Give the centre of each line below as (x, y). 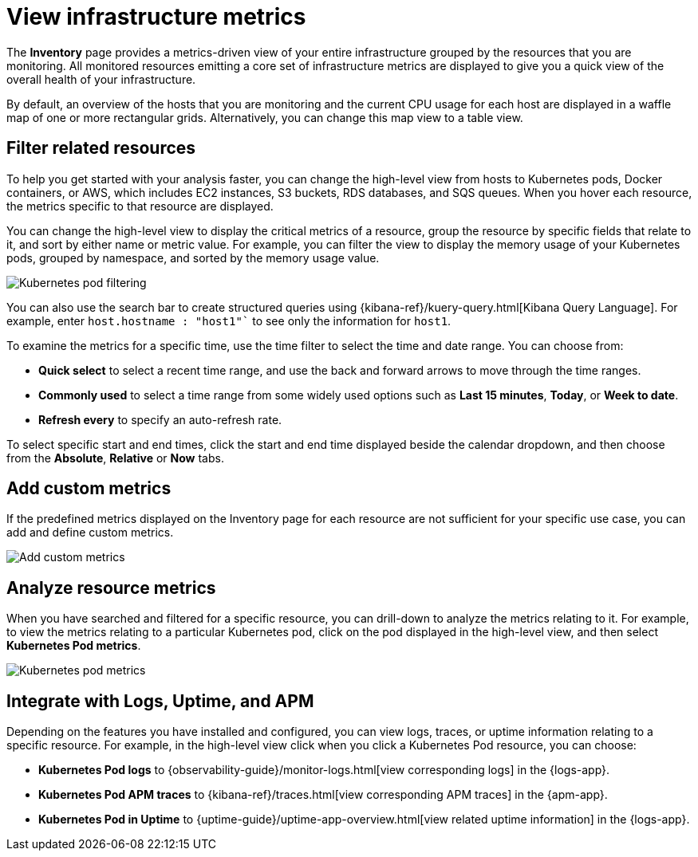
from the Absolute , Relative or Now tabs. (115, 458)
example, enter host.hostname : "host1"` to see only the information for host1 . (229, 320)
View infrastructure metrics (156, 17)
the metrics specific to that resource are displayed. (140, 206)
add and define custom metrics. (90, 533)
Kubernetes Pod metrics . (74, 646)
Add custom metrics (89, 489)
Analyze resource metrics (111, 588)
